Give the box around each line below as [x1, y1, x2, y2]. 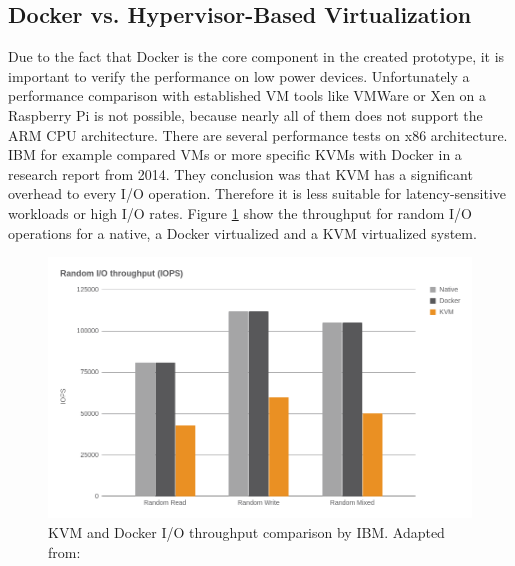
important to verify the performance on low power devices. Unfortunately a [8, 65, 470, 86]
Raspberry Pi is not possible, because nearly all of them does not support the [8, 104, 483, 125]
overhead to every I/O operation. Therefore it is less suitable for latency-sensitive [8, 183, 507, 204]
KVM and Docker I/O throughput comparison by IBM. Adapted [48, 521, 445, 542]
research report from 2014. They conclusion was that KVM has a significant [8, 163, 473, 184]
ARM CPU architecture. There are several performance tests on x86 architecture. [8, 124, 508, 145]
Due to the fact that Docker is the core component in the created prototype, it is [8, 46, 505, 67]
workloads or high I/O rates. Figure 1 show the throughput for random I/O [8, 202, 472, 223]
